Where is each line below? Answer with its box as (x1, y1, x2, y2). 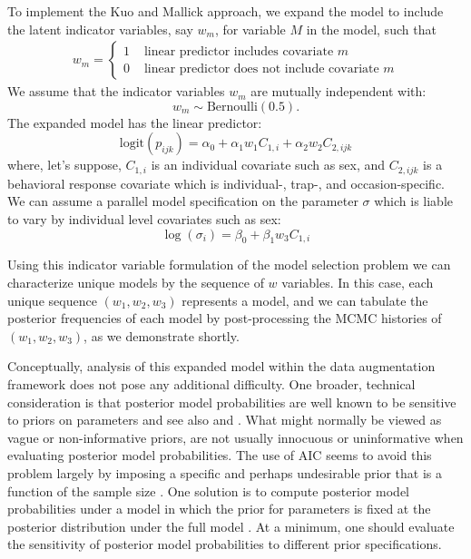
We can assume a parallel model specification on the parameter (7, 191, 358, 211)
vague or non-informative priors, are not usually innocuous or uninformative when (7, 427, 464, 446)
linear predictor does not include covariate (143, 62, 379, 75)
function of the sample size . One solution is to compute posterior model (7, 481, 410, 500)
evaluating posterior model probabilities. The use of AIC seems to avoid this (7, 446, 432, 465)
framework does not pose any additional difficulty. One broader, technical (7, 375, 416, 393)
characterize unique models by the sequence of (7, 273, 264, 292)
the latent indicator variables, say (7, 19, 193, 38)
